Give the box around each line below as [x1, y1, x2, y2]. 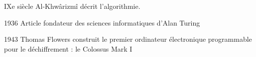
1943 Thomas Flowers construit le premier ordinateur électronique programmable [4, 34, 252, 44]
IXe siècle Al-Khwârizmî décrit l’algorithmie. [4, 1, 140, 11]
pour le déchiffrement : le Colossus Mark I [4, 43, 132, 54]
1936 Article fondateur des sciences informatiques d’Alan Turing [4, 17, 200, 28]
